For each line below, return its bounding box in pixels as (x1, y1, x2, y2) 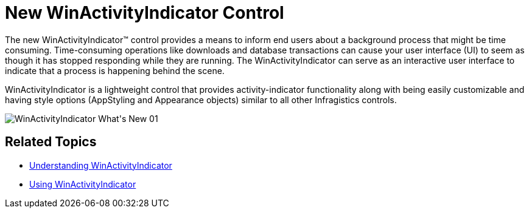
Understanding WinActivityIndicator (29, 160, 172, 171)
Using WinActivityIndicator (29, 178, 136, 189)
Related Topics (5, 134, 97, 150)
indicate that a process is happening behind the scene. (5, 65, 225, 76)
